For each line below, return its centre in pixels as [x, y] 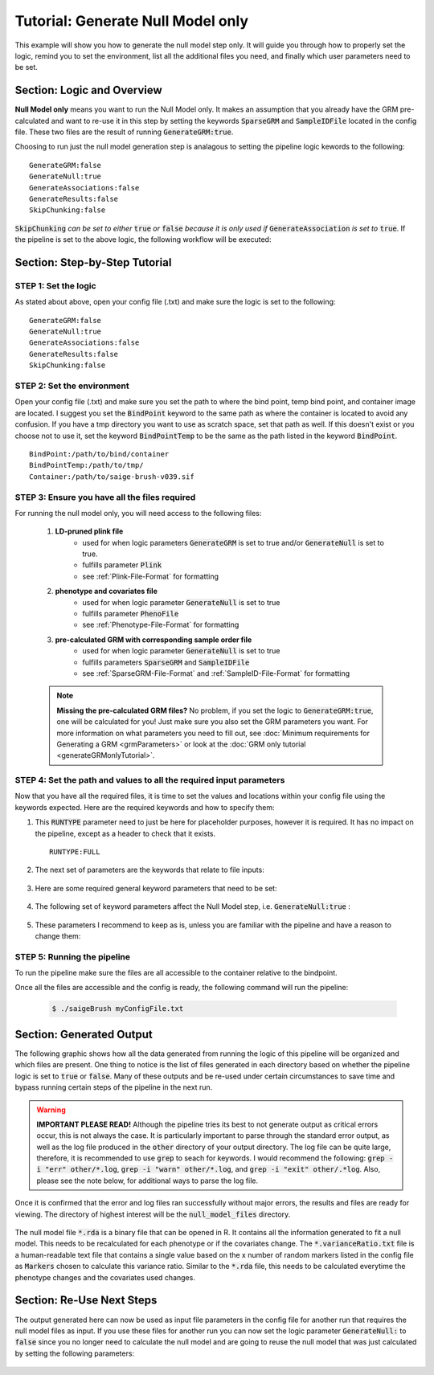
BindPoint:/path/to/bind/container [99, 454]
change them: [58, 935]
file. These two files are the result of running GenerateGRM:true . [124, 132]
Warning [51, 1110]
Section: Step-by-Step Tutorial [93, 262]
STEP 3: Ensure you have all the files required [105, 497]
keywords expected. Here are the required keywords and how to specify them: [145, 807]
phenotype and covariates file [106, 591]
